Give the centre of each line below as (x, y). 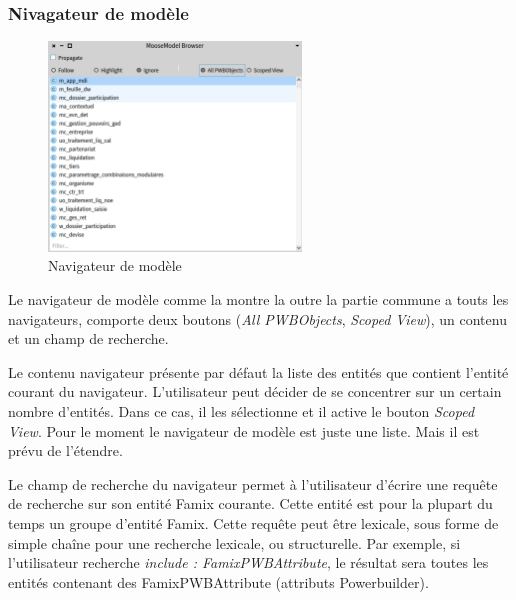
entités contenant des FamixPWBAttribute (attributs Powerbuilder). (218, 581)
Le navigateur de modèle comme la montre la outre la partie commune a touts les (258, 299)
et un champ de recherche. (88, 338)
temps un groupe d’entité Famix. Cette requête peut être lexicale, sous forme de (253, 523)
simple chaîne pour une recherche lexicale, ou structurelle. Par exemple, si (234, 542)
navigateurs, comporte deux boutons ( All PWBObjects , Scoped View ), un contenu (257, 318)
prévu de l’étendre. (65, 450)
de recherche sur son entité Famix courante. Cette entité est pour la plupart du (250, 503)
